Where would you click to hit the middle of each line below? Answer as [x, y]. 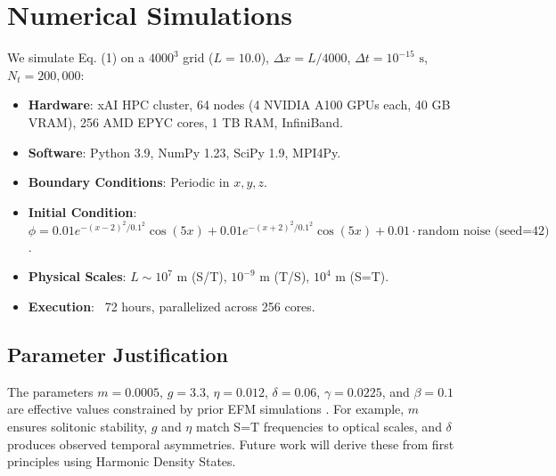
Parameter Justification [118, 355]
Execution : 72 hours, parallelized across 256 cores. [172, 307]
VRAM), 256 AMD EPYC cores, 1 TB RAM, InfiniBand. [185, 121]
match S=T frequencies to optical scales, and [319, 427]
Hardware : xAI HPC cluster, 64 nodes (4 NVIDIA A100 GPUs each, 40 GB [239, 105]
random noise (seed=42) [483, 231]
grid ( [198, 57]
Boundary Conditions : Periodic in [129, 182]
